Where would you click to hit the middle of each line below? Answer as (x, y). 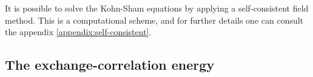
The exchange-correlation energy (110, 65)
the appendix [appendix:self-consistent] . (78, 32)
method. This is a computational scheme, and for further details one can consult (154, 20)
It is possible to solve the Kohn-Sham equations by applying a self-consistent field (157, 8)
